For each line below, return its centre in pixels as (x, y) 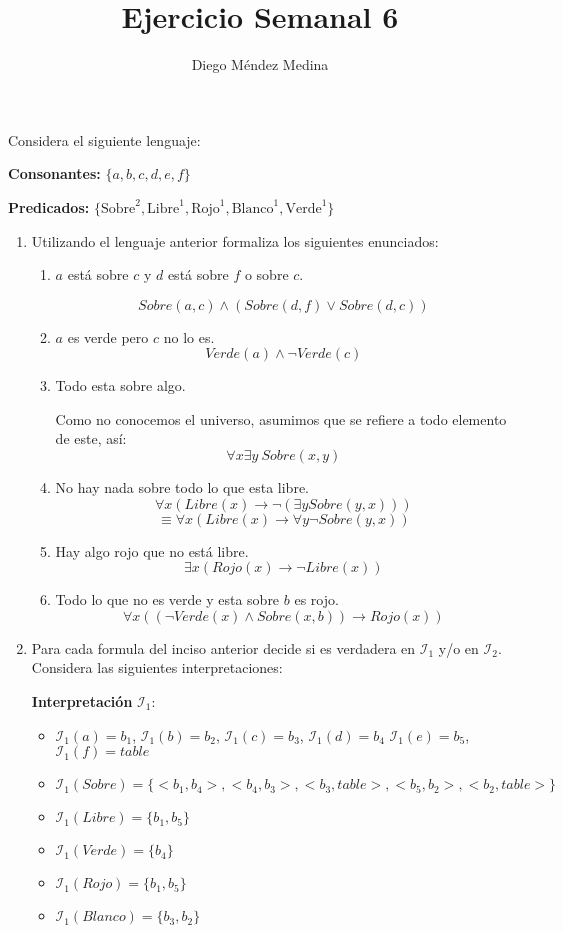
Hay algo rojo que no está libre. (152, 550)
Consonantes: (54, 173)
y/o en (458, 647)
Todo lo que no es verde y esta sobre (167, 599)
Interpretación (82, 701)
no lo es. (189, 336)
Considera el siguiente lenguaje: (104, 139)
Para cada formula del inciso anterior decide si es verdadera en (223, 647)
